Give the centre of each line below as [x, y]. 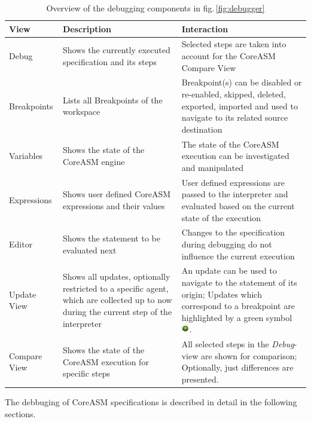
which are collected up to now [117, 300]
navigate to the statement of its [239, 282]
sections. [20, 413]
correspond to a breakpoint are [238, 306]
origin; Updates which [222, 294]
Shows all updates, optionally [116, 276]
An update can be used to [229, 270]
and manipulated [213, 167]
